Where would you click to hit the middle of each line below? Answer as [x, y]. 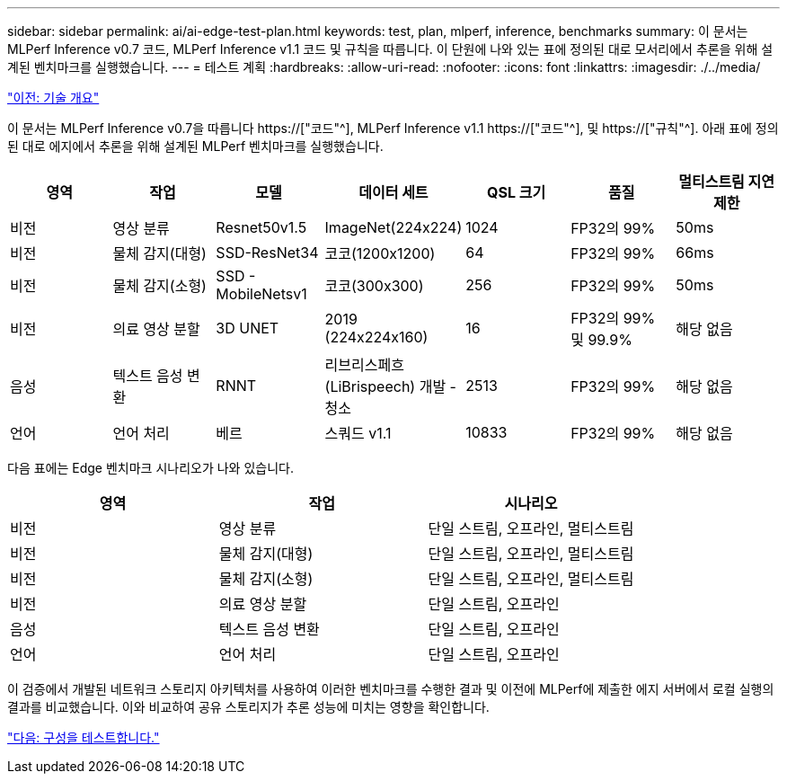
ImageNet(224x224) [393, 227]
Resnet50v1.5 [261, 227]
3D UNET [248, 328]
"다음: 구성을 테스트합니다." [84, 737]
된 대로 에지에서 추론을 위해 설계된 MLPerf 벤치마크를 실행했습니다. [195, 146]
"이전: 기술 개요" [53, 98]
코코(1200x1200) [380, 253]
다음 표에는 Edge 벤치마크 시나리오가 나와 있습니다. [150, 468]
